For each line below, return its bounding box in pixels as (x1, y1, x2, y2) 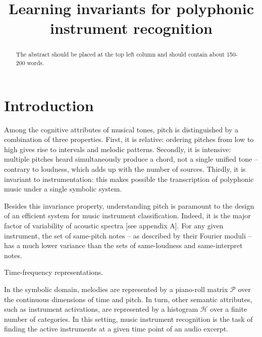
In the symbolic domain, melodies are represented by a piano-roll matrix (4, 283, 228, 294)
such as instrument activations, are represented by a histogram (4, 304, 198, 314)
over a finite (210, 304, 247, 314)
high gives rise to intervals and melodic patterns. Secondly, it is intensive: (4, 143, 231, 154)
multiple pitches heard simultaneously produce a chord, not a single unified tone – (4, 154, 258, 164)
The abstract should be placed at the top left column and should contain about (16, 50, 225, 59)
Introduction (4, 94, 94, 115)
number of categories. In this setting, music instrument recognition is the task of (4, 313, 253, 324)
